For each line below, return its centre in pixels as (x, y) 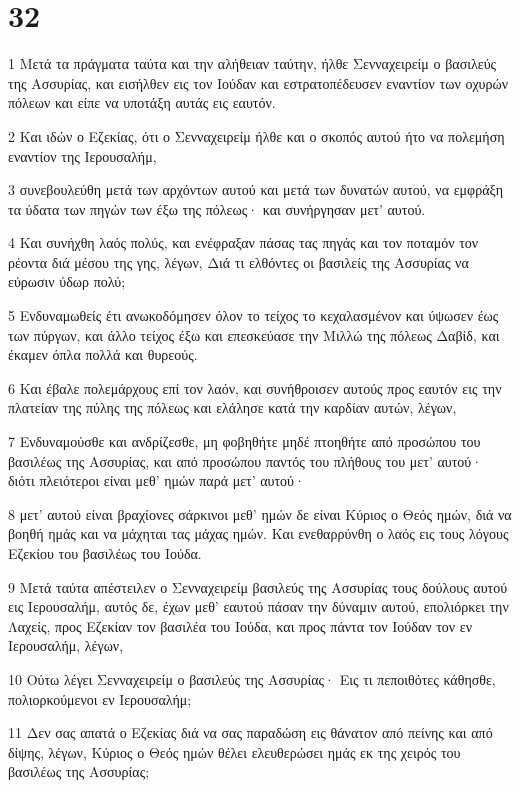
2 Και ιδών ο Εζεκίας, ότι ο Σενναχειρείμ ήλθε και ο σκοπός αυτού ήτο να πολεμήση (256, 135)
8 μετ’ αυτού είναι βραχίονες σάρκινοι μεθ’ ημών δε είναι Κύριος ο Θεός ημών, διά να (260, 513)
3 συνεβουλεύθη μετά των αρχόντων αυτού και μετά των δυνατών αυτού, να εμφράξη (256, 189)
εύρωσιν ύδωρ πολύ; (67, 281)
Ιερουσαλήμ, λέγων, (66, 645)
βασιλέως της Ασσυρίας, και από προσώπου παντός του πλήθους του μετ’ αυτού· (245, 460)
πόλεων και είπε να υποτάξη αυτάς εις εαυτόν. (142, 102)
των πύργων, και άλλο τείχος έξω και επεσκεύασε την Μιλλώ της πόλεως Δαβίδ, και (254, 334)
